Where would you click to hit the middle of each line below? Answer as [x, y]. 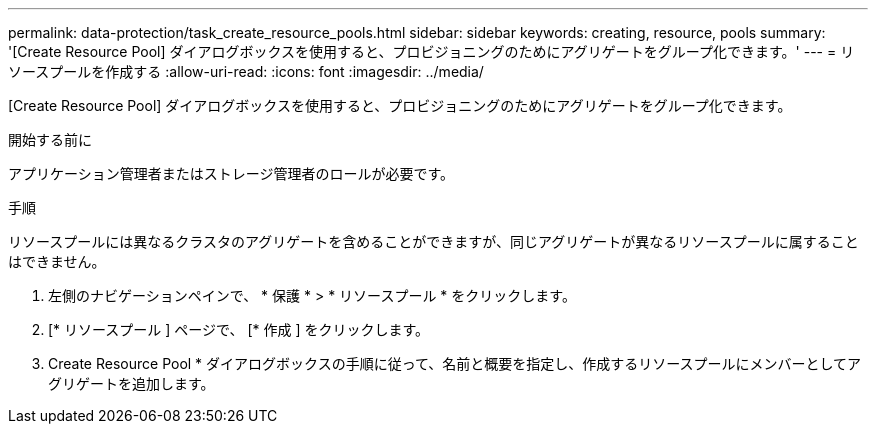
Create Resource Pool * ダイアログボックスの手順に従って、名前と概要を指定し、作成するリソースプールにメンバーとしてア [455, 363]
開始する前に [50, 139]
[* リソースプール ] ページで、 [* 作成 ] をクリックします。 [239, 329]
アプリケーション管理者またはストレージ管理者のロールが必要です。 [231, 173]
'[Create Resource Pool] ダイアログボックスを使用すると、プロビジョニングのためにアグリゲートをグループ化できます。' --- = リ [431, 51]
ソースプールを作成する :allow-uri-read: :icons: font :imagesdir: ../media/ [246, 71]
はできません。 [57, 261]
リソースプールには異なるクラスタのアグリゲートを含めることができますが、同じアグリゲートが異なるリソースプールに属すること [433, 241]
